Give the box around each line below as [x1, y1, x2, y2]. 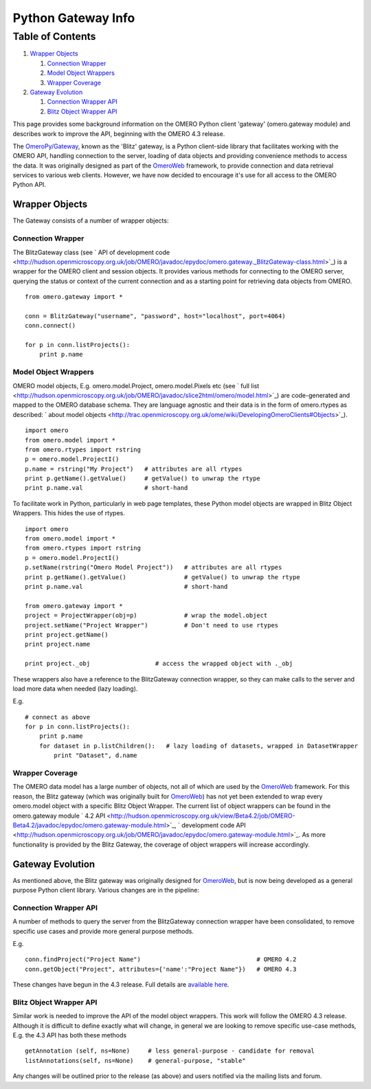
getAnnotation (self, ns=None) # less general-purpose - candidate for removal [25, 1047, 315, 1055]
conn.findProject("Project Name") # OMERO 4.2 [25, 956, 297, 963]
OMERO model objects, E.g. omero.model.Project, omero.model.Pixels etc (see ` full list [12, 381, 260, 390]
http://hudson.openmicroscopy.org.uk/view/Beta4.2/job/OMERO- [111, 811, 295, 820]
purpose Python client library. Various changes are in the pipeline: [12, 886, 199, 895]
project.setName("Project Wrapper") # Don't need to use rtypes [25, 621, 279, 629]
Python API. [12, 181, 46, 189]
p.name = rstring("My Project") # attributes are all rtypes [25, 464, 243, 473]
